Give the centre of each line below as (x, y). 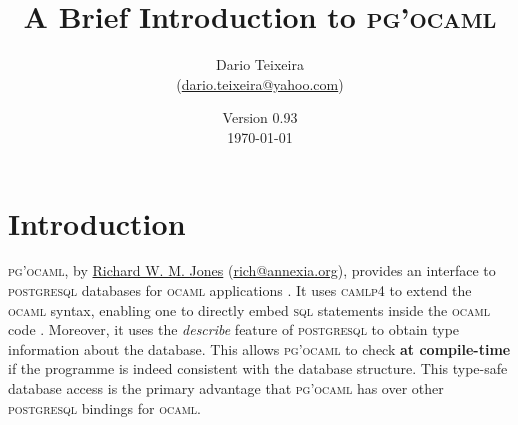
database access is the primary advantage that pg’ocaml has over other (226, 388)
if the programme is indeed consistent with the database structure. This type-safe (258, 368)
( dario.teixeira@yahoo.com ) (260, 83)
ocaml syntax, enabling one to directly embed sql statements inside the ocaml (249, 309)
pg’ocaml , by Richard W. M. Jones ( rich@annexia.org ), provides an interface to (252, 270)
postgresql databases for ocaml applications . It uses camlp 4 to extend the (240, 290)
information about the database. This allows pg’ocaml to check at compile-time (259, 348)
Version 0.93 (260, 117)
